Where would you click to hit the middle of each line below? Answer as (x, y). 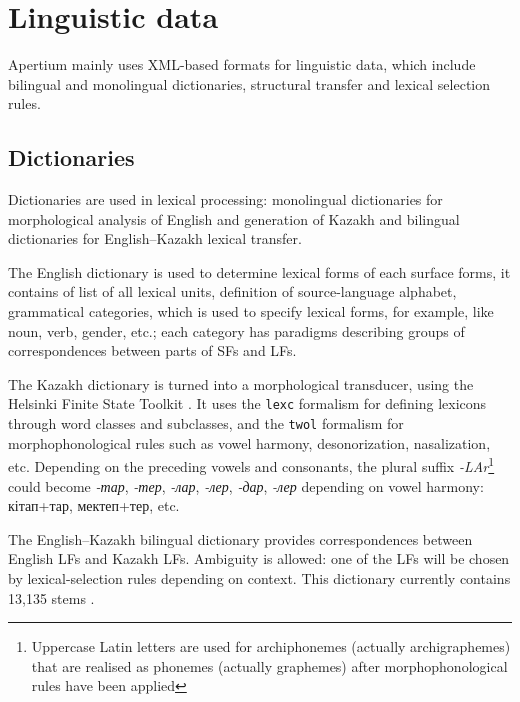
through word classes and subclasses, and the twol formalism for (206, 423)
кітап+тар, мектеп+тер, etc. (94, 505)
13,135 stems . (51, 597)
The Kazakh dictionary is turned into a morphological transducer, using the (241, 383)
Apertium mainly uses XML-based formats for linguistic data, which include (242, 64)
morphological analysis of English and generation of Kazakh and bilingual (234, 218)
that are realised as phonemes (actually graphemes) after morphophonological (269, 665)
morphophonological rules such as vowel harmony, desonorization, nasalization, (249, 442)
